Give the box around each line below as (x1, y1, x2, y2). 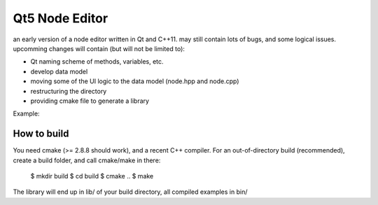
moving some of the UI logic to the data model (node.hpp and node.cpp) (30, 77, 239, 85)
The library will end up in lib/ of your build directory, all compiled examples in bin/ (13, 188, 248, 196)
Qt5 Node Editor (13, 10, 108, 26)
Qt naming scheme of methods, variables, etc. (30, 57, 164, 66)
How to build (13, 128, 69, 140)
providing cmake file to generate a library (30, 97, 150, 105)
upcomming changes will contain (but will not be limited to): (13, 44, 185, 52)
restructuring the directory (30, 87, 107, 95)
